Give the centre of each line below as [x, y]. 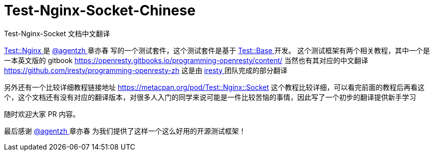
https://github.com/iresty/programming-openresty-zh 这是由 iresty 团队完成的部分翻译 [146, 70]
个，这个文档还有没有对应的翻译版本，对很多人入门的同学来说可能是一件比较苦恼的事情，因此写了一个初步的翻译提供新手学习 [210, 97]
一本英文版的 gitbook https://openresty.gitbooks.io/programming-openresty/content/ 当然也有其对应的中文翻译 [186, 60]
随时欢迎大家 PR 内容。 [42, 114]
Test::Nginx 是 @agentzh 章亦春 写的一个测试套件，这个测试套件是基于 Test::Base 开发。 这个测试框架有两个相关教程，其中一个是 [217, 50]
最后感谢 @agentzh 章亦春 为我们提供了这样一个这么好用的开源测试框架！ [125, 131]
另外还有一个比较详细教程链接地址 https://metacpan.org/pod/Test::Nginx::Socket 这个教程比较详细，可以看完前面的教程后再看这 [214, 87]
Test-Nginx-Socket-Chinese [100, 10]
